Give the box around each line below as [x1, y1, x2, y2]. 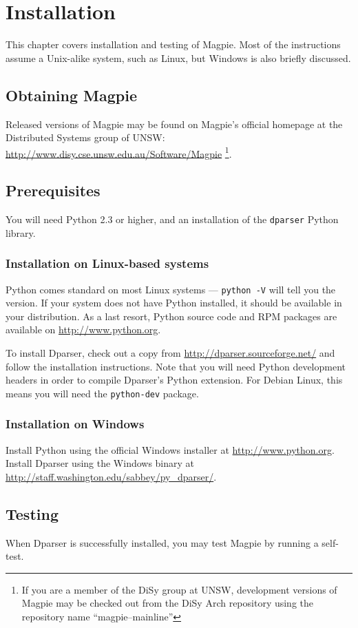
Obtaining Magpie [6, 84, 137, 105]
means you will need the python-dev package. [6, 386, 199, 400]
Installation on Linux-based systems [6, 255, 209, 272]
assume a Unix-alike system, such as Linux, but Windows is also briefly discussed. [6, 50, 351, 65]
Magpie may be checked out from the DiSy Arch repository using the [21, 596, 314, 610]
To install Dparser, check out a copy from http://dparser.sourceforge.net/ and [6, 346, 335, 360]
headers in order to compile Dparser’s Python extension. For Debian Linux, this [6, 373, 343, 387]
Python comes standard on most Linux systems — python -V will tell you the [6, 282, 336, 296]
